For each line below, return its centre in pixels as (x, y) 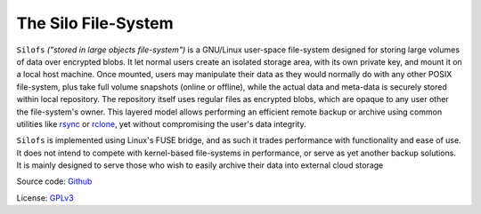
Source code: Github (54, 181)
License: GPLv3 (45, 198)
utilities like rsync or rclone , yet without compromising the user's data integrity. (161, 123)
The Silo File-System (95, 23)
